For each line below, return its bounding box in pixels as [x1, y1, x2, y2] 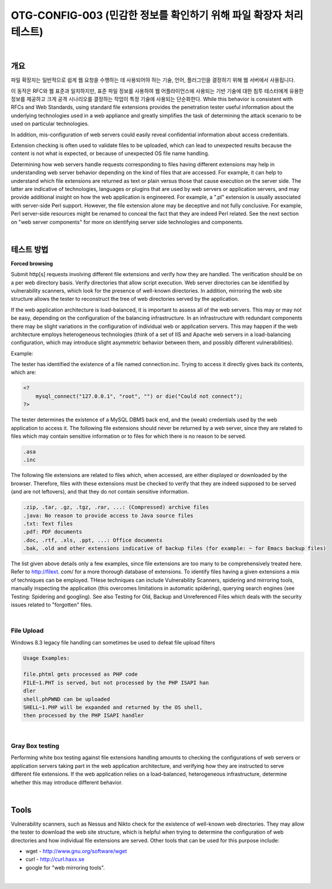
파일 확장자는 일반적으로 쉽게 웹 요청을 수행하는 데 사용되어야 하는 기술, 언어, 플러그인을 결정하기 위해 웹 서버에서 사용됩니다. [11, 76, 296, 83]
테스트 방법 [11, 244, 49, 254]
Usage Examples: [23, 655, 70, 661]
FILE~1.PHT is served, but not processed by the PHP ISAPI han [23, 679, 209, 686]
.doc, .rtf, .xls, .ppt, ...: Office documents [23, 536, 162, 544]
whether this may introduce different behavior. [11, 779, 123, 786]
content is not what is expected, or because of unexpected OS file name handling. [11, 150, 209, 157]
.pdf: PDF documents [23, 529, 82, 535]
